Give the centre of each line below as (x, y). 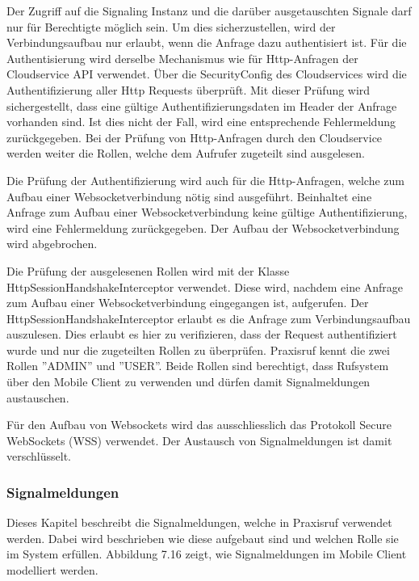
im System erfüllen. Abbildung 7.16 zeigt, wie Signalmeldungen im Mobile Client (207, 554)
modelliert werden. (52, 570)
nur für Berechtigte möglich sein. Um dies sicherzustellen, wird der (171, 26)
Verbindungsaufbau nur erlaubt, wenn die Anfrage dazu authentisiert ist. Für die (207, 42)
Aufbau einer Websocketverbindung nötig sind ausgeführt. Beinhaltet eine (189, 196)
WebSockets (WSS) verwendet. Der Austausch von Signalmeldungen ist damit (199, 440)
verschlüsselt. (39, 456)
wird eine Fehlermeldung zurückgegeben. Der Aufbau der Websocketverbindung (203, 227)
